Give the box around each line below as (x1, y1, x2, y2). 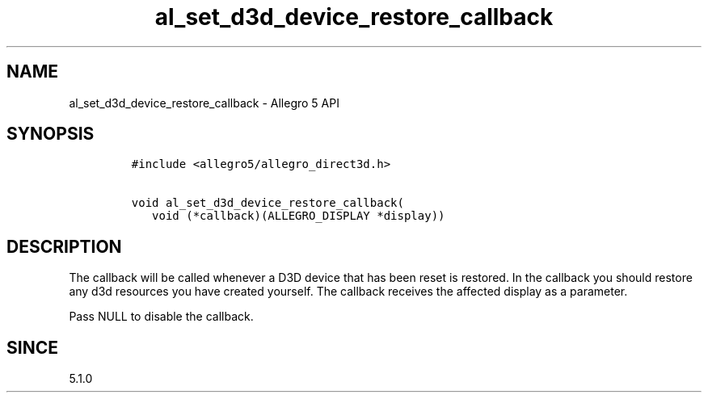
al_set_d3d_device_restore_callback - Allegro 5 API (69, 95, 339, 110)
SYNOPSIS (6, 124, 95, 145)
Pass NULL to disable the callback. (69, 309, 254, 324)
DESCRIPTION (6, 236, 122, 257)
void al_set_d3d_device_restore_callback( (131, 196, 404, 210)
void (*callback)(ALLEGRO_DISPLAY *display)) (152, 209, 445, 223)
